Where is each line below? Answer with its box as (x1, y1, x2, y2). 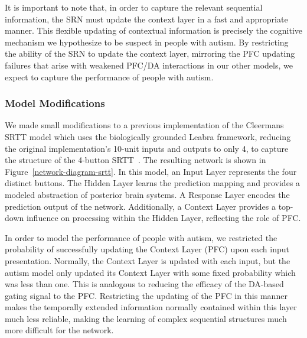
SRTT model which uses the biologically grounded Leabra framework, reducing (5, 130, 291, 142)
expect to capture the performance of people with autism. (5, 70, 214, 83)
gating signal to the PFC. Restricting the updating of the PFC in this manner (5, 289, 288, 301)
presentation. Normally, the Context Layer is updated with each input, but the (5, 254, 290, 266)
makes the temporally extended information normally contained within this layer (5, 301, 297, 313)
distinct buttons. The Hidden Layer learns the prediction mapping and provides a (5, 177, 301, 189)
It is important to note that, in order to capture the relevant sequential (5, 1, 263, 13)
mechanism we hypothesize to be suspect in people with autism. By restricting (5, 35, 289, 48)
